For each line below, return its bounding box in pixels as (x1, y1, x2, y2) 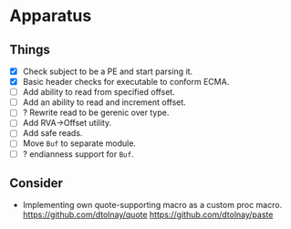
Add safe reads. (22, 128, 83, 139)
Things (9, 42, 50, 57)
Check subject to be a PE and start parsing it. (22, 66, 193, 77)
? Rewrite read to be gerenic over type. (22, 107, 170, 119)
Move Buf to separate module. (22, 138, 137, 149)
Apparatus (9, 5, 92, 26)
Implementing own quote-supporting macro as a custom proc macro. (22, 200, 283, 211)
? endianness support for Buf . (22, 148, 134, 160)
